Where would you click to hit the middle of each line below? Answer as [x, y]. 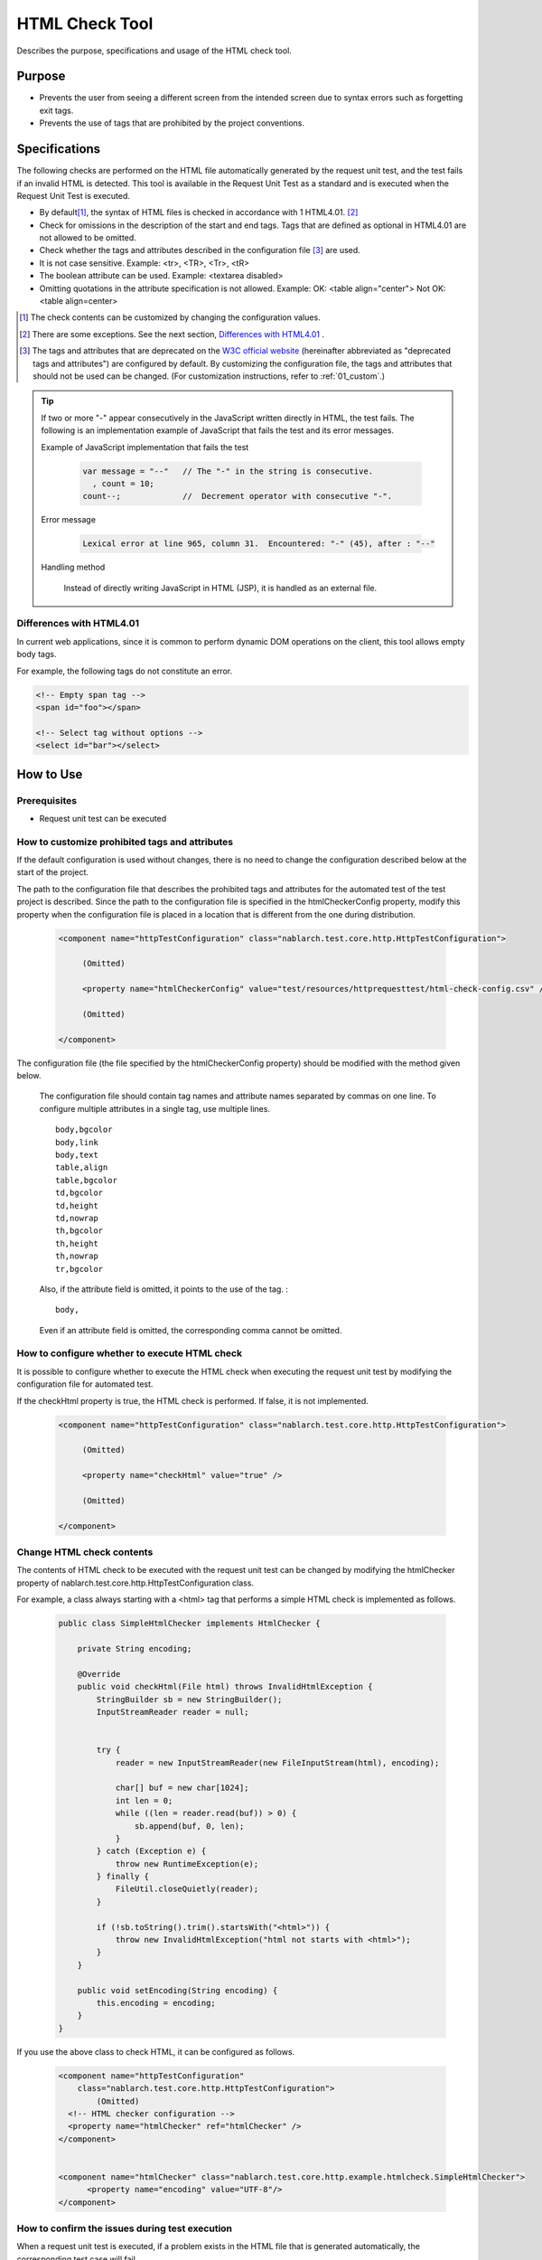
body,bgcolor [84, 1130]
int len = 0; [144, 1800]
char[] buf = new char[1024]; [182, 1788]
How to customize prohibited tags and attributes [125, 842]
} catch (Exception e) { [151, 1851]
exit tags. [56, 110]
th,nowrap [77, 1256]
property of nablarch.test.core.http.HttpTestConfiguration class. [135, 1583]
